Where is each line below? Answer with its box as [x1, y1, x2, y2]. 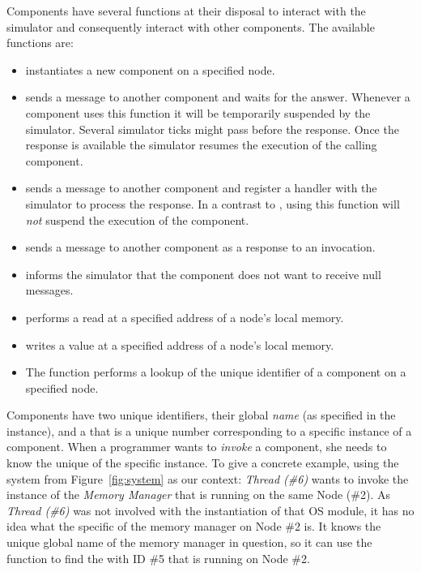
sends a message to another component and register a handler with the [25, 179, 377, 196]
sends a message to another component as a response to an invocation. [25, 239, 376, 256]
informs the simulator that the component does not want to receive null [25, 265, 381, 282]
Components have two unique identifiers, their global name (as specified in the [6, 406, 396, 424]
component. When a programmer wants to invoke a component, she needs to [6, 438, 387, 455]
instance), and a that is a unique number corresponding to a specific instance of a [6, 422, 412, 439]
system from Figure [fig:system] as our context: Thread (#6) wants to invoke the [6, 470, 409, 487]
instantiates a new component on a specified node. [25, 61, 275, 78]
